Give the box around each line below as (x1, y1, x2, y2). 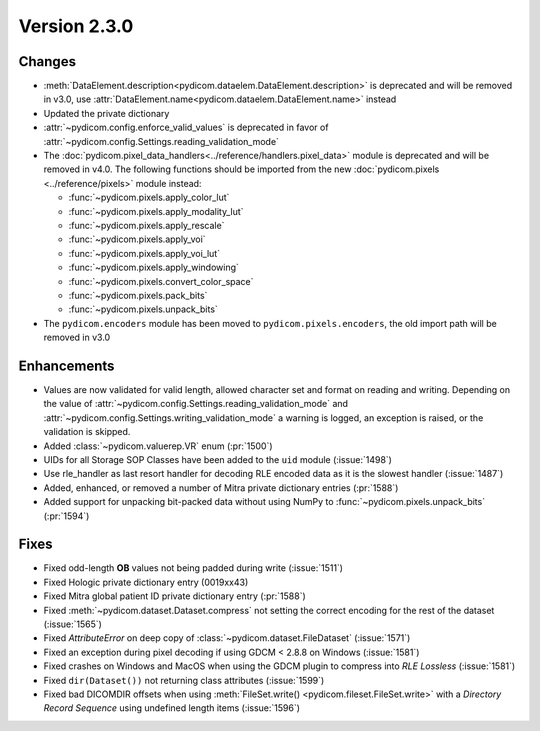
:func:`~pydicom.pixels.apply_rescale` (68, 219, 225, 231)
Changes (18, 53, 77, 70)
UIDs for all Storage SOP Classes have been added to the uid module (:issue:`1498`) (43, 453, 392, 465)
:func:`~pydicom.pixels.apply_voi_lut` (68, 247, 220, 259)
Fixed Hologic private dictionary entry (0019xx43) (43, 576, 249, 588)
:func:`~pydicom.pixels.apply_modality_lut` (68, 205, 244, 217)
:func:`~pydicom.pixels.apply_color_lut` (68, 191, 230, 204)
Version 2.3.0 (18, 15, 134, 37)
